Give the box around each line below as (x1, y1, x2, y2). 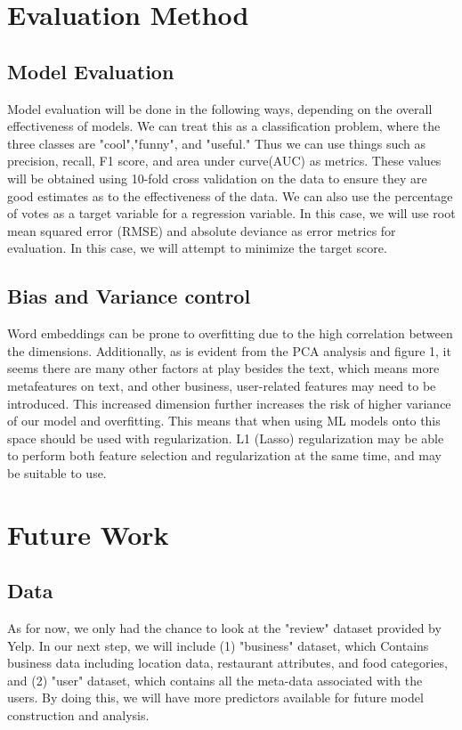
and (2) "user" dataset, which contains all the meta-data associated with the (7, 670, 423, 689)
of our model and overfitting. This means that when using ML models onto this (7, 411, 441, 430)
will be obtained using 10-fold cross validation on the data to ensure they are (7, 168, 427, 187)
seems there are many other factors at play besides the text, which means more (7, 359, 440, 377)
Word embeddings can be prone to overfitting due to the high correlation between (7, 324, 453, 343)
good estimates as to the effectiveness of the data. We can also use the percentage (7, 186, 453, 205)
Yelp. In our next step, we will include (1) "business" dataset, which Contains (7, 636, 429, 654)
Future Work (7, 515, 169, 552)
